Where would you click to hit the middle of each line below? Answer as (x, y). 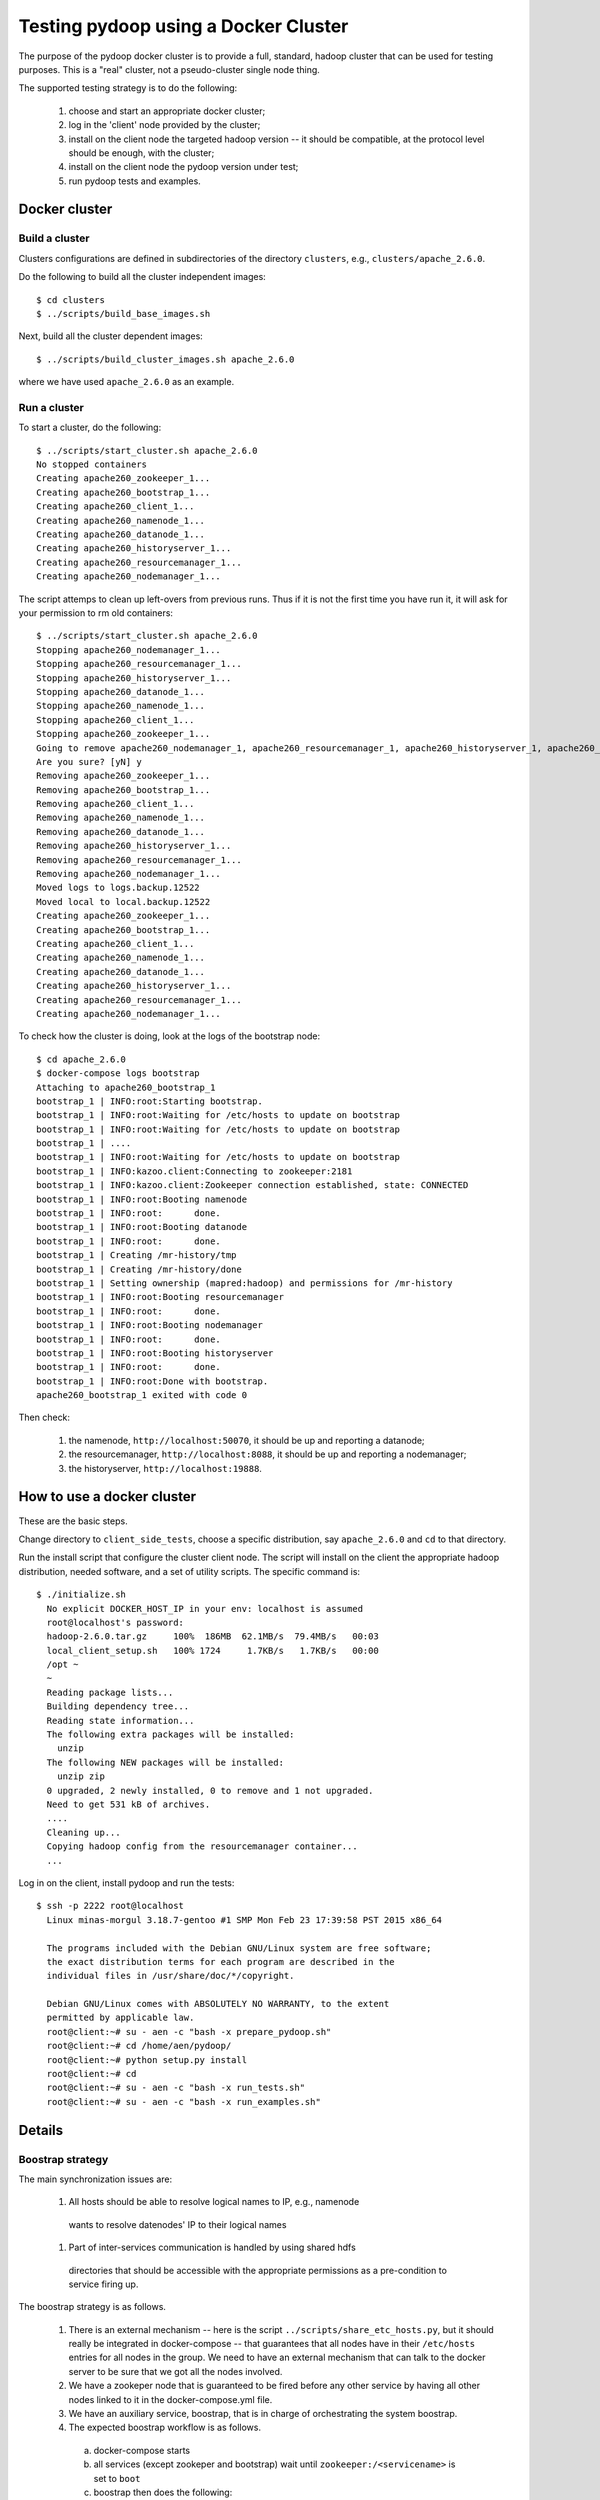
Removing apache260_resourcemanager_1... (139, 859)
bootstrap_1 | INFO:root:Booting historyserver (155, 1353)
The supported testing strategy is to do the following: (128, 88)
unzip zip (80, 1776)
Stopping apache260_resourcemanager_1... (139, 664)
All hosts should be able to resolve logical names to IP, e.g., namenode (214, 2202)
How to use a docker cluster (107, 1496)
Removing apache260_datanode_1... (120, 831)
